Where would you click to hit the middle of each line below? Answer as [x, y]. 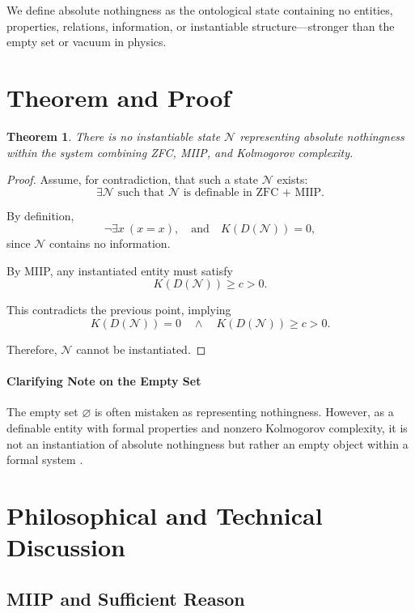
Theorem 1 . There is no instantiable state [114, 136]
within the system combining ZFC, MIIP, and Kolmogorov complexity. [180, 152]
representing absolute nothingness [322, 136]
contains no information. [110, 243]
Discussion [66, 547]
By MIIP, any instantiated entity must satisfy [120, 270]
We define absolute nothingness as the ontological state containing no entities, [200, 10]
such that [141, 192]
